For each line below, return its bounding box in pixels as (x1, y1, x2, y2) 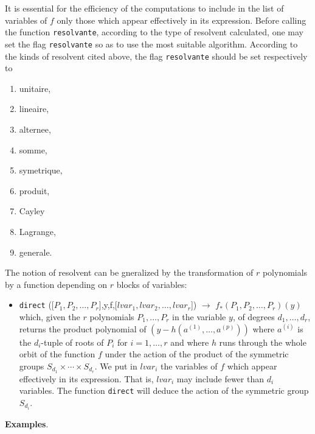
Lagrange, (19, 225, 56, 237)
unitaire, (19, 82, 51, 94)
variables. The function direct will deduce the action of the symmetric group (19, 384, 309, 397)
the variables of (161, 359, 218, 372)
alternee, (19, 122, 51, 135)
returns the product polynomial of (19, 322, 147, 335)
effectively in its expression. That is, (19, 372, 154, 385)
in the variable (172, 310, 226, 323)
